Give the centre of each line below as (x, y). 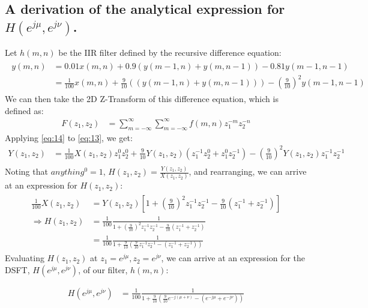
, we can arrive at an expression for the (233, 258)
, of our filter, (103, 269)
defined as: (24, 110)
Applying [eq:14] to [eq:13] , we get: (69, 137)
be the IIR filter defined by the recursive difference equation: (170, 52)
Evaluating (25, 258)
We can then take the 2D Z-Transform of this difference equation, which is (142, 99)
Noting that (26, 171)
